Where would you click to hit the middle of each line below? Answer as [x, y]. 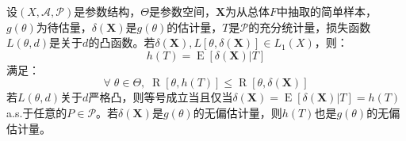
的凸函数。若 [122, 42]
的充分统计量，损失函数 [310, 27]
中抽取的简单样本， [327, 11]
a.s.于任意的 [37, 112]
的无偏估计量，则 [237, 112]
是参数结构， [107, 11]
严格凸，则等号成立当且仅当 [161, 97]
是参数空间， [182, 11]
